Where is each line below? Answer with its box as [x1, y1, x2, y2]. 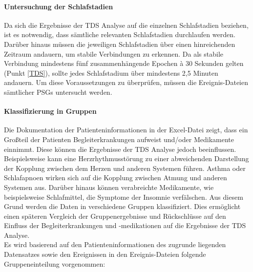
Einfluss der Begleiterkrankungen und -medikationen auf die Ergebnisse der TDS [4, 220, 246, 230]
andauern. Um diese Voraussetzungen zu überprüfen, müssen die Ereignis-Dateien [4, 77, 249, 87]
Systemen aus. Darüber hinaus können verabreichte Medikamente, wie [4, 182, 214, 192]
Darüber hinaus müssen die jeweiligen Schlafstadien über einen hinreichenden [4, 39, 235, 49]
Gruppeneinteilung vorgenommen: [4, 258, 105, 269]
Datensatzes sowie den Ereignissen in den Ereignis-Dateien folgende [4, 249, 206, 259]
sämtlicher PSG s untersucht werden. [4, 86, 112, 97]
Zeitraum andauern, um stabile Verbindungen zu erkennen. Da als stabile [4, 48, 224, 59]
